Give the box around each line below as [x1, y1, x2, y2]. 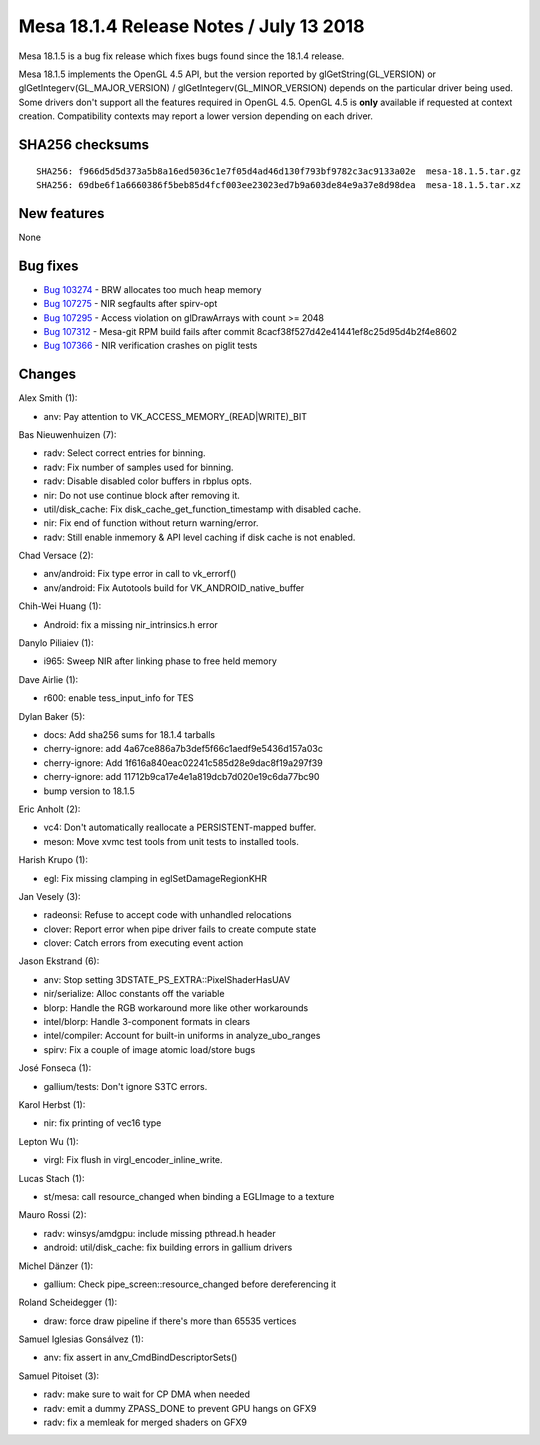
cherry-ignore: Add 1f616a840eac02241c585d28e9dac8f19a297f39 [43, 756, 324, 769]
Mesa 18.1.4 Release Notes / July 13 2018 [18, 15, 365, 37]
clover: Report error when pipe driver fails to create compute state [43, 923, 317, 935]
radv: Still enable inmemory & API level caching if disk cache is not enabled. [43, 531, 356, 543]
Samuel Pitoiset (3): [18, 1370, 100, 1382]
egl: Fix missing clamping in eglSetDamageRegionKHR [43, 872, 267, 884]
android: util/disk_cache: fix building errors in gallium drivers [43, 1241, 293, 1254]
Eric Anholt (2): [18, 803, 81, 815]
